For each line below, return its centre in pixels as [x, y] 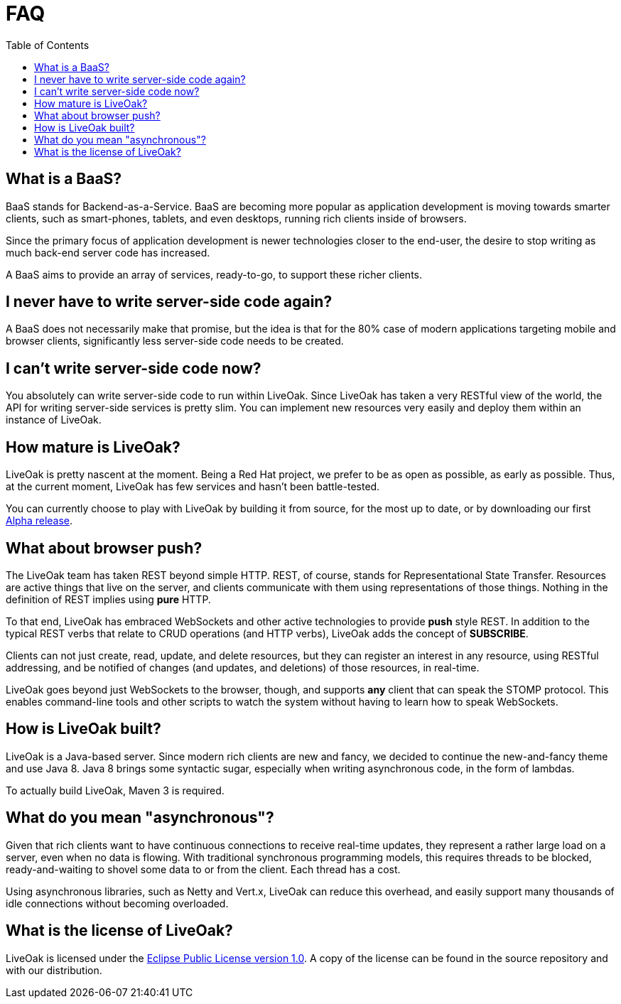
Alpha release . [39, 521]
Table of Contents [48, 45]
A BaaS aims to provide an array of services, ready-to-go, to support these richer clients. [214, 274]
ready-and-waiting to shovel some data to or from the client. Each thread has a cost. [203, 869]
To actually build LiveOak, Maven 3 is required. [115, 790]
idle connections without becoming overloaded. [117, 903]
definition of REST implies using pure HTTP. [108, 599]
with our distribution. [54, 970]
